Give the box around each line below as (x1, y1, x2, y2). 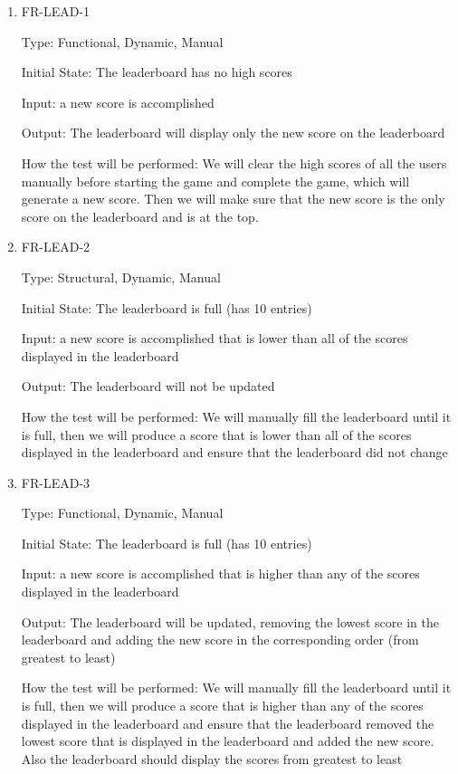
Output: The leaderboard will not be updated (21, 377, 275, 396)
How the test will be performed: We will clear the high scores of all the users (21, 153, 447, 172)
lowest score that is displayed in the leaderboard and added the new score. (21, 731, 434, 750)
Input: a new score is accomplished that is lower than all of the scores (21, 329, 408, 348)
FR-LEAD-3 (21, 473, 91, 492)
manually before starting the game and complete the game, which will (21, 171, 410, 190)
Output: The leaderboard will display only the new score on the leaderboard (21, 123, 445, 142)
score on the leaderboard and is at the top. (21, 206, 259, 225)
